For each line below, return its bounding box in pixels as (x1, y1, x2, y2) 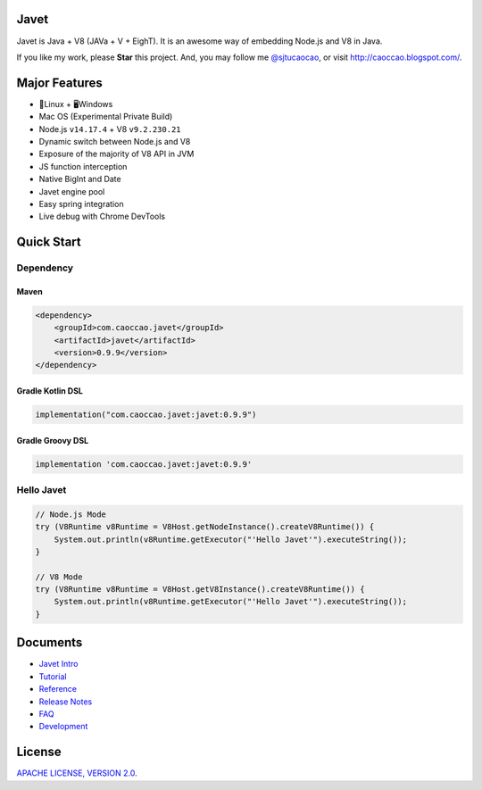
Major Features (16, 75, 103, 90)
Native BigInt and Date (38, 174, 121, 185)
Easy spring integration (38, 198, 124, 209)
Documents (16, 635, 83, 651)
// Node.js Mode (35, 509, 107, 520)
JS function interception (38, 161, 128, 171)
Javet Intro (38, 659, 79, 669)
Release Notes (38, 696, 93, 707)
